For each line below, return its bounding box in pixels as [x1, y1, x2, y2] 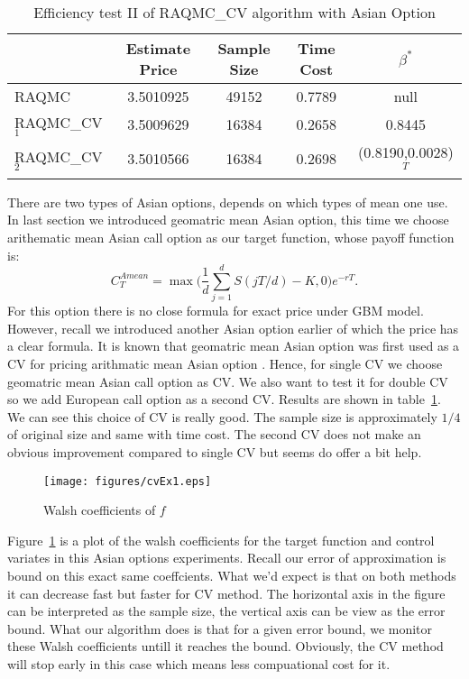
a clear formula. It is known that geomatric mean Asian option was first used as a [7, 336, 460, 355]
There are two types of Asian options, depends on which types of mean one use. [7, 192, 448, 211]
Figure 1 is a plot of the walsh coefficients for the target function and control [7, 530, 435, 549]
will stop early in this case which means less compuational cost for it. [7, 654, 391, 673]
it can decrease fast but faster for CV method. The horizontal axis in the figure [7, 583, 446, 602]
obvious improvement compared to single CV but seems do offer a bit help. [7, 442, 422, 461]
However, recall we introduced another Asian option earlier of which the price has [7, 318, 459, 337]
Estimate [125, 38, 191, 59]
